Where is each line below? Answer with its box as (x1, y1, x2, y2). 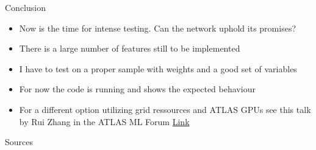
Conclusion (5, 1, 46, 13)
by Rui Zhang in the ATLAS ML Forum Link (19, 115, 190, 128)
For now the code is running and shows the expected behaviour (19, 83, 256, 95)
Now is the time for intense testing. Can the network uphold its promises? (19, 21, 296, 34)
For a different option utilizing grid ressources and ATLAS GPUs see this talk (19, 103, 311, 115)
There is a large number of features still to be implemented (19, 42, 240, 55)
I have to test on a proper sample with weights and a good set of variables (19, 62, 297, 75)
